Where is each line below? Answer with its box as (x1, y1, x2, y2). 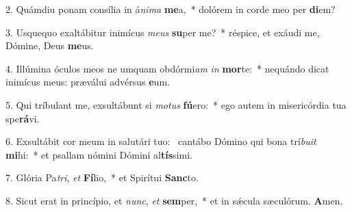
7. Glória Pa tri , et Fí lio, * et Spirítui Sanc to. (5, 170, 199, 185)
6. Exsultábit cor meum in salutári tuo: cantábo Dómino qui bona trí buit (5, 134, 316, 148)
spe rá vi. (5, 111, 40, 125)
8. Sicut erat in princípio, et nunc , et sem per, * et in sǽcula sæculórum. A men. (5, 193, 343, 207)
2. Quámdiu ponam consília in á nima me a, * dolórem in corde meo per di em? (5, 2, 336, 16)
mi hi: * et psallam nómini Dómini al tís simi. (5, 147, 192, 161)
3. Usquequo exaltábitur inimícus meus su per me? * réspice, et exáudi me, (5, 25, 320, 39)
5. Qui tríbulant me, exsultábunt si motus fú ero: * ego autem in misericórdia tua (5, 97, 347, 111)
